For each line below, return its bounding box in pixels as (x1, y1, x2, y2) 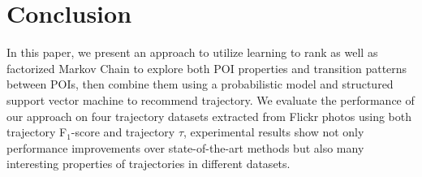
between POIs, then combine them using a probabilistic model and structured (6, 76, 394, 93)
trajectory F (6, 123, 67, 140)
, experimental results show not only (183, 123, 364, 140)
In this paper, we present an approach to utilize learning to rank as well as (6, 44, 378, 61)
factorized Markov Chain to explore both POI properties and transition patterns (6, 59, 407, 76)
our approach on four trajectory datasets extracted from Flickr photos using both (6, 107, 412, 124)
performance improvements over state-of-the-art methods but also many (6, 139, 364, 156)
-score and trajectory (71, 123, 175, 140)
